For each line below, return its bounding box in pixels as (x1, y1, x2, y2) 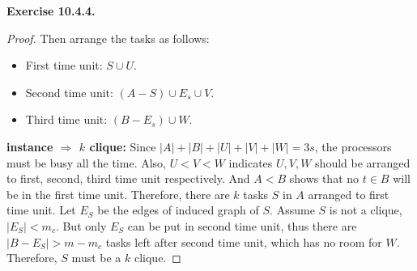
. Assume (270, 201, 315, 218)
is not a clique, (329, 201, 402, 218)
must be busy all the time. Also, (6, 154, 166, 171)
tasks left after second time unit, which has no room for (105, 233, 382, 250)
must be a (71, 249, 121, 266)
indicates (228, 154, 273, 171)
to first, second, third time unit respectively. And (6, 170, 250, 187)
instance (6, 138, 53, 155)
